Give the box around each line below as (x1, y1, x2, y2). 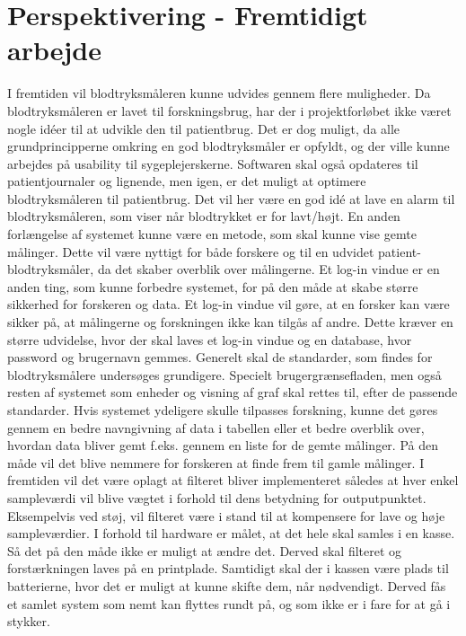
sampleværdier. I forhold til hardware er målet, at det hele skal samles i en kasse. (7, 524, 455, 543)
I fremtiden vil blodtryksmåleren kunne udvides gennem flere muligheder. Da (7, 84, 431, 102)
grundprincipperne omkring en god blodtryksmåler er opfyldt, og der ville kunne (7, 137, 450, 155)
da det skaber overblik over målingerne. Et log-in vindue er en (97, 260, 440, 278)
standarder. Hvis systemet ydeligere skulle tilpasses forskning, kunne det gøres (7, 401, 438, 419)
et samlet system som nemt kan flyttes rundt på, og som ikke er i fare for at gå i (7, 594, 451, 613)
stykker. (7, 612, 50, 631)
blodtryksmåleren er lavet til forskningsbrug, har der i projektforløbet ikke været (7, 101, 452, 119)
